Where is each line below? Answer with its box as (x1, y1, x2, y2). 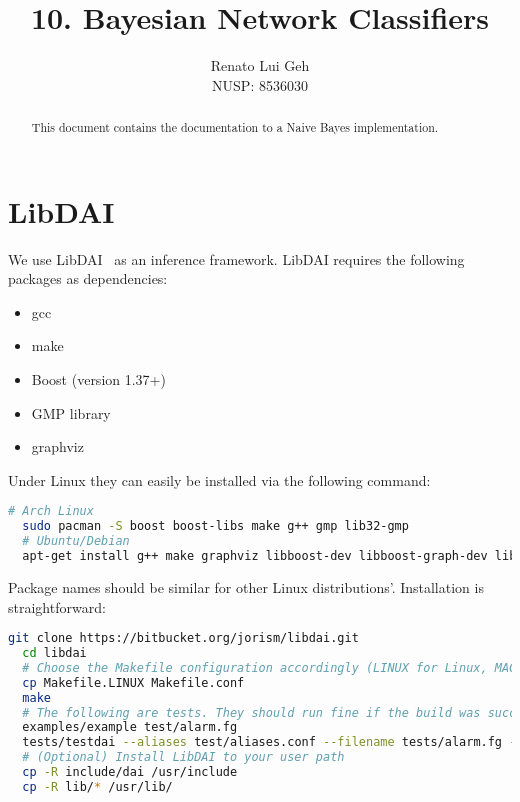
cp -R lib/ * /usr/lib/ (22, 779, 173, 794)
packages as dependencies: (8, 268, 168, 289)
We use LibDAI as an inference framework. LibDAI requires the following (8, 248, 465, 269)
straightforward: (8, 596, 106, 617)
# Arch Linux (8, 504, 94, 519)
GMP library (31, 402, 111, 423)
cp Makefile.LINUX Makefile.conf (22, 675, 245, 690)
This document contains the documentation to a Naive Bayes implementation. (31, 119, 439, 136)
